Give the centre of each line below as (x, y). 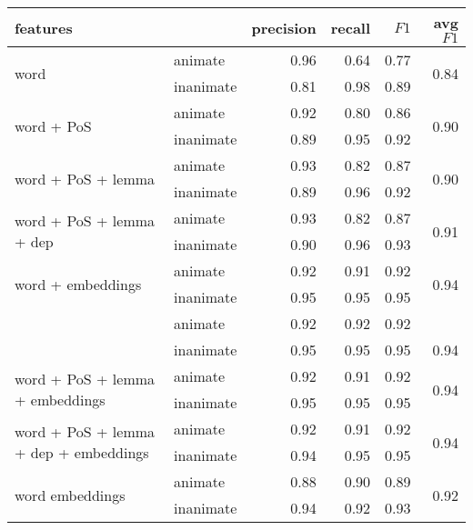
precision (284, 27)
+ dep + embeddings (82, 452)
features (44, 27)
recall (351, 27)
